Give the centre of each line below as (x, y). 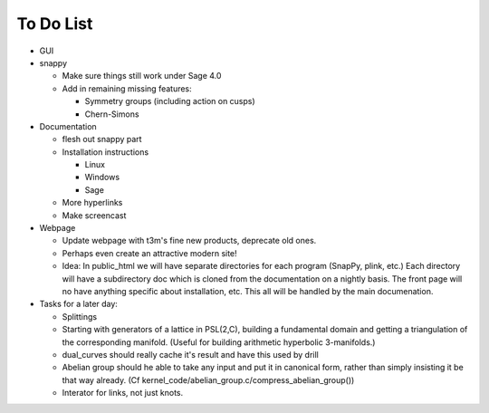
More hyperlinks (92, 203)
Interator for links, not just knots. (123, 393)
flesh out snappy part (102, 139)
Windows (102, 178)
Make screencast (94, 215)
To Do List (55, 24)
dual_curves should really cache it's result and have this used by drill (190, 354)
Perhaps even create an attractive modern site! (149, 253)
